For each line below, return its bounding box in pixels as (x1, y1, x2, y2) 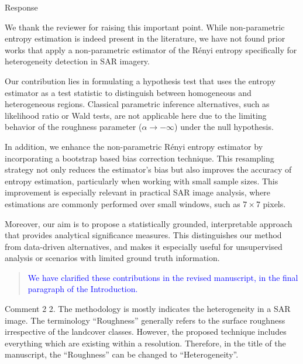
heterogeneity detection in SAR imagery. (5, 55, 150, 67)
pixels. (263, 197, 286, 210)
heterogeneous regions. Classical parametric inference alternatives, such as (5, 98, 270, 110)
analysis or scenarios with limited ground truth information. (5, 252, 220, 264)
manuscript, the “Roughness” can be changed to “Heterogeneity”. (5, 348, 239, 360)
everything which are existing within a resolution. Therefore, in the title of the (5, 336, 286, 349)
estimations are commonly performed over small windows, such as (5, 197, 240, 210)
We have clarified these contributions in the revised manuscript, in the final (27, 271, 298, 283)
